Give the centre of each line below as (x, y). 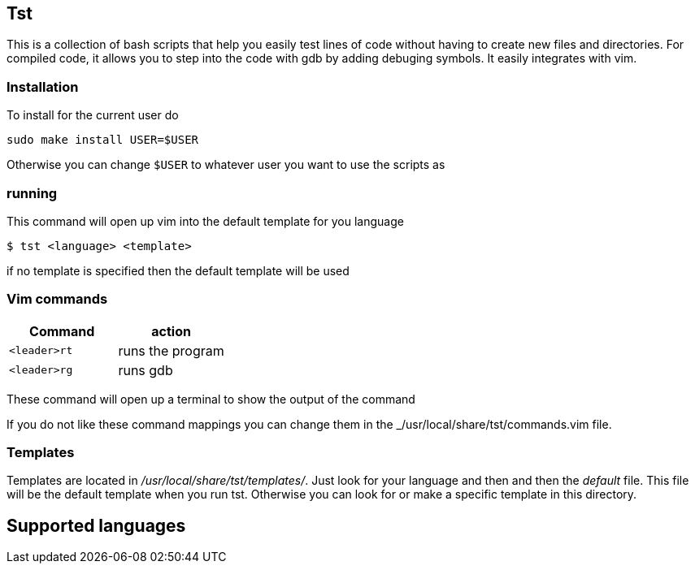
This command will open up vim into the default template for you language (205, 221)
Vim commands (57, 299)
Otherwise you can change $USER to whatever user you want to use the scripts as (226, 165)
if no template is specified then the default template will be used (178, 270)
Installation (43, 86)
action (171, 331)
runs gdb (146, 370)
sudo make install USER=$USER (103, 140)
